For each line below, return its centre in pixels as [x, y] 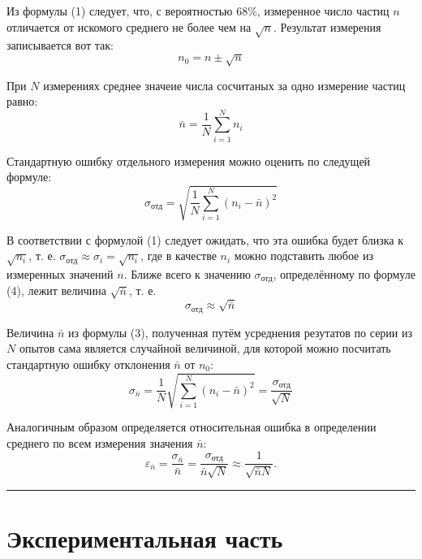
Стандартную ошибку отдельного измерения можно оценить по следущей [189, 160]
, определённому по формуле [344, 273]
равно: [22, 101]
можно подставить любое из [304, 256]
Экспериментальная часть [145, 537]
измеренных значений [60, 273]
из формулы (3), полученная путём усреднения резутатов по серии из [241, 332]
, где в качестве [179, 256]
